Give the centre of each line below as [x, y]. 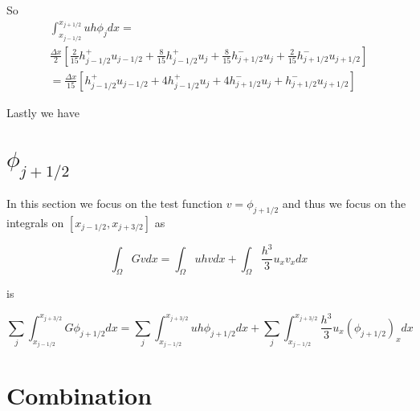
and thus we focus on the [344, 203]
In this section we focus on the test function [115, 203]
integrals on [35, 222]
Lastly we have [43, 112]
